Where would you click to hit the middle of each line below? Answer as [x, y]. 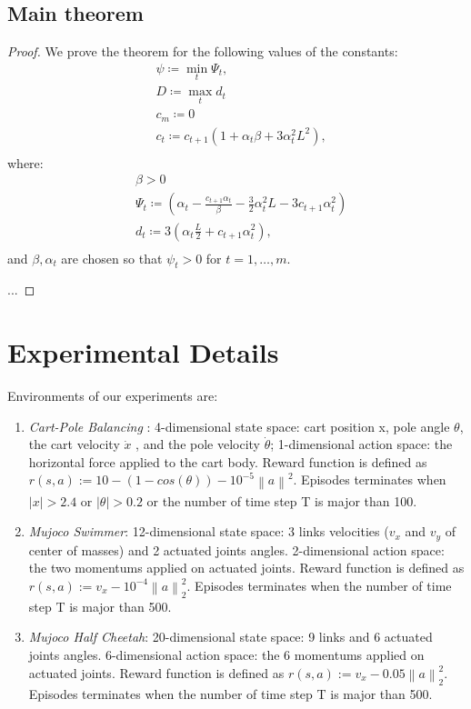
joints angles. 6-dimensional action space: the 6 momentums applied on [226, 654]
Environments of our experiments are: [113, 396]
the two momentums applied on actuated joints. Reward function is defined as [246, 568]
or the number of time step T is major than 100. [282, 500]
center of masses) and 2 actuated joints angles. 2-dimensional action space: [236, 549]
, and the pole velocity [198, 444]
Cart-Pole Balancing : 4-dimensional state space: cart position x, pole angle [239, 426]
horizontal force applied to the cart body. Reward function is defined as [228, 461]
